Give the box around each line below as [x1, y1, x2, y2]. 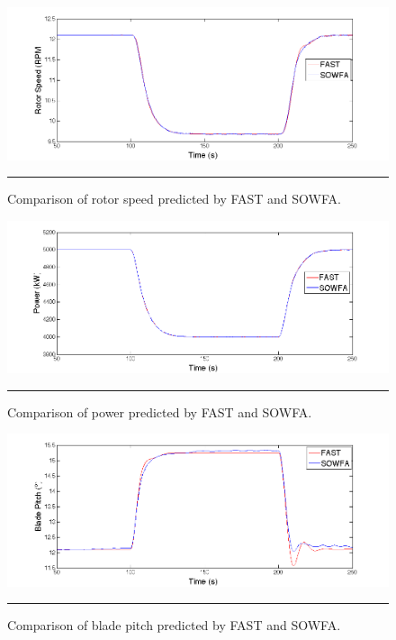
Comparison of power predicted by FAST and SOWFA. [7, 402, 312, 421]
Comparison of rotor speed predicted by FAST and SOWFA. [7, 189, 341, 208]
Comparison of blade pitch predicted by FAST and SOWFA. [7, 616, 341, 635]
